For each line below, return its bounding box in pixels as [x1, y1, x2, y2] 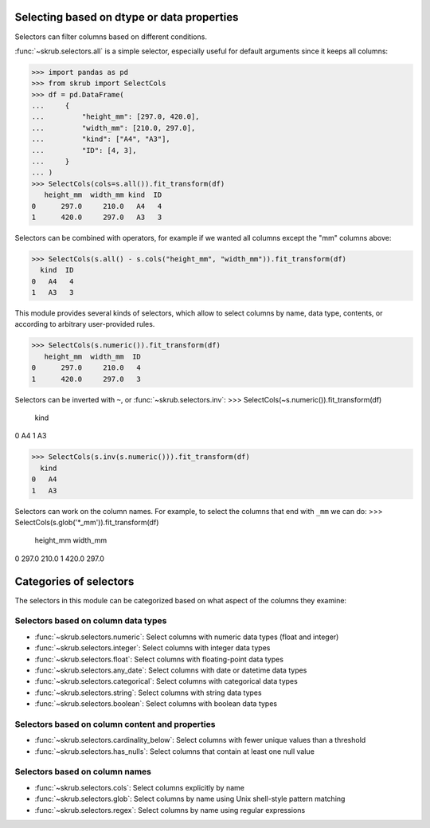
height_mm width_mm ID [44, 351, 141, 361]
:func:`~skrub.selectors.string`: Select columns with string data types [34, 688, 262, 697]
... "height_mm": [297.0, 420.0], [31, 112, 200, 121]
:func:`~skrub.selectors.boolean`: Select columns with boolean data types [34, 699, 278, 708]
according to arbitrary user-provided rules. [14, 320, 155, 329]
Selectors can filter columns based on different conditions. [14, 32, 207, 41]
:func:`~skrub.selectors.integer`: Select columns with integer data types [34, 643, 271, 653]
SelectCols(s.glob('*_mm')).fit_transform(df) [14, 517, 159, 527]
